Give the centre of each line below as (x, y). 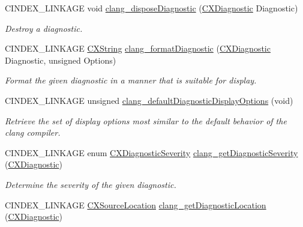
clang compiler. (33, 132)
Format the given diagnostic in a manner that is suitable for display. (131, 80)
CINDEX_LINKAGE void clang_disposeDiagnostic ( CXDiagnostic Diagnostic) (151, 8)
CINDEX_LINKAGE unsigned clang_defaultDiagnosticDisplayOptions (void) (149, 100)
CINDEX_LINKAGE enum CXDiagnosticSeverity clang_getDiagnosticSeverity (151, 152)
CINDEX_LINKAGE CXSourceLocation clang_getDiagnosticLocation (136, 204)
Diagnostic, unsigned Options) (61, 60)
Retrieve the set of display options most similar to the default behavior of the (146, 120)
